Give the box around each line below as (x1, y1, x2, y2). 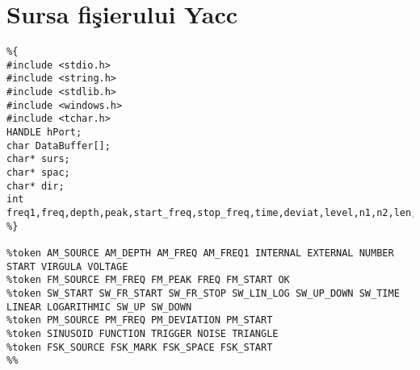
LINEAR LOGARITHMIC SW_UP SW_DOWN (6, 301, 192, 313)
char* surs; (6, 153, 70, 165)
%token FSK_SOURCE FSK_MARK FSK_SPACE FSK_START (6, 341, 273, 353)
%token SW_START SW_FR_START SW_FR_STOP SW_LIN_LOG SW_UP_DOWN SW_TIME (6, 287, 400, 299)
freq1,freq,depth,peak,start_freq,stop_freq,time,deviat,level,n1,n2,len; (6, 207, 418, 218)
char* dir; (6, 180, 65, 192)
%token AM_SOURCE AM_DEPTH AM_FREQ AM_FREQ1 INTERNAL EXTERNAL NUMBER (6, 247, 394, 259)
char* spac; (6, 167, 70, 179)
